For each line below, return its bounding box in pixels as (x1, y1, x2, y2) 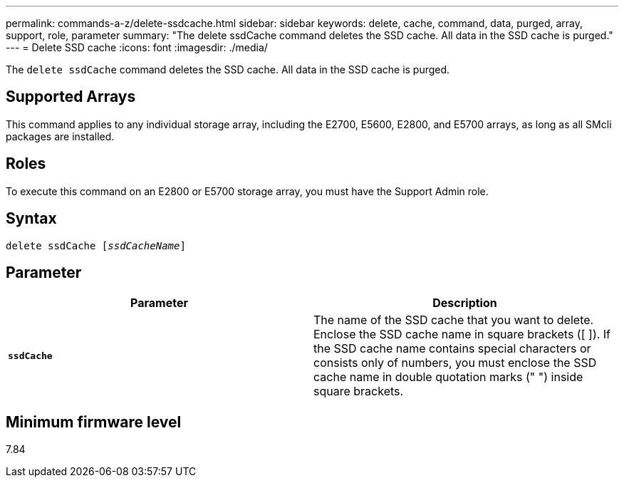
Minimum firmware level (6, 412, 182, 431)
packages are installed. (6, 130, 115, 142)
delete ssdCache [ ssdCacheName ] (6, 239, 186, 251)
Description (432, 296, 497, 311)
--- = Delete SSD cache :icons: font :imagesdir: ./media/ (6, 41, 268, 53)
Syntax (6, 209, 57, 228)
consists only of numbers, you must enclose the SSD (313, 355, 597, 370)
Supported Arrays (6, 88, 136, 106)
